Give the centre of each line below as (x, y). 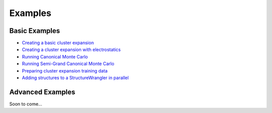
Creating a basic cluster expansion (58, 43)
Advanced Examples (42, 92)
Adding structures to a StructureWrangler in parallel (75, 78)
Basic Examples (35, 31)
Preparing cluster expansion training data (65, 70)
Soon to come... (26, 104)
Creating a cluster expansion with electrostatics (71, 49)
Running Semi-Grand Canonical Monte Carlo (68, 64)
